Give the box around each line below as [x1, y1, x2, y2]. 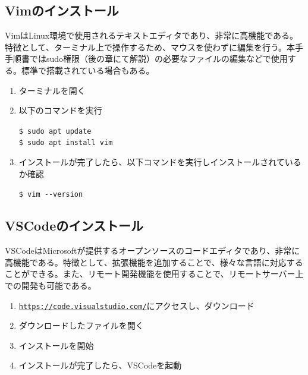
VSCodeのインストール [5, 216, 143, 235]
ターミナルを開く [18, 84, 86, 96]
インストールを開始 [18, 339, 94, 351]
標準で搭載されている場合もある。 [21, 64, 155, 76]
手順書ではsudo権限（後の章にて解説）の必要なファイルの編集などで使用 [5, 52, 288, 65]
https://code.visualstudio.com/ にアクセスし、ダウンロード [18, 299, 254, 311]
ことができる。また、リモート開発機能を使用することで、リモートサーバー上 [5, 267, 304, 280]
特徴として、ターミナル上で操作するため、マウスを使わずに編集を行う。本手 [5, 40, 304, 53]
